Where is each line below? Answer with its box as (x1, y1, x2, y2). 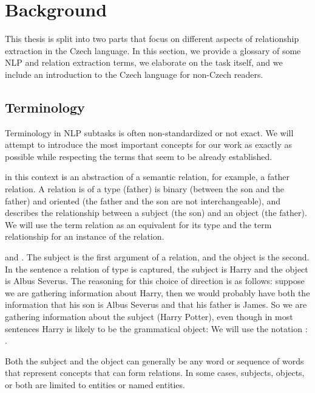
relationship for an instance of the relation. (5, 230, 164, 243)
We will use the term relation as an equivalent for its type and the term (5, 218, 272, 231)
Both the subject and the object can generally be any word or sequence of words (5, 354, 304, 367)
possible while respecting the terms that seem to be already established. (5, 150, 273, 162)
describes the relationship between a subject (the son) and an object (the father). (5, 206, 307, 219)
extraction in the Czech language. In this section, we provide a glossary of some (5, 44, 301, 57)
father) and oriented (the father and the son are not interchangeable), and (5, 194, 281, 207)
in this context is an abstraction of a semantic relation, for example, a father (5, 170, 290, 183)
